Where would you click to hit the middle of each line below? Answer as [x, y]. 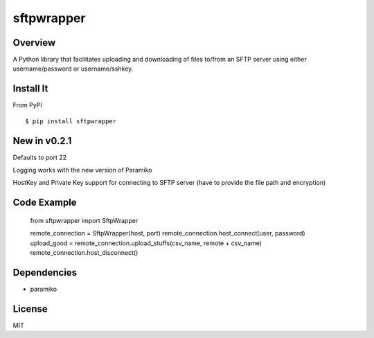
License [30, 309]
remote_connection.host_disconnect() [84, 253]
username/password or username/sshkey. [73, 69]
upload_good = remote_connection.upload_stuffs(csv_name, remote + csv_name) [146, 243]
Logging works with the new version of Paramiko [82, 170]
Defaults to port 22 [40, 157]
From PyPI [28, 105]
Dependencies [45, 273]
